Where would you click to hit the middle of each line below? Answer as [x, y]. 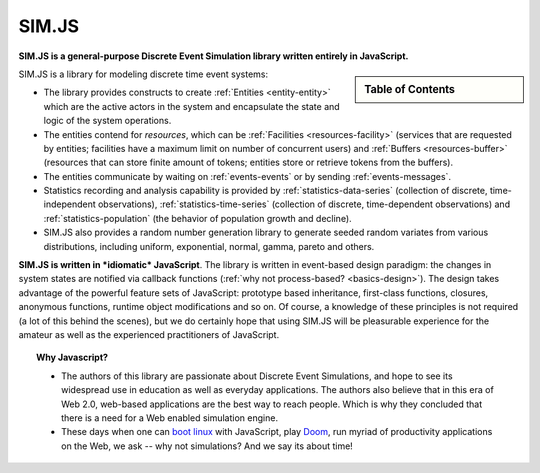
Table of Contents [409, 89]
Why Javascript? [72, 357]
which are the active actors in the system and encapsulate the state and [191, 106]
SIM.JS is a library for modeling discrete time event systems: [143, 74]
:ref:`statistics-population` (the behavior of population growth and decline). [197, 218]
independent [69, 204]
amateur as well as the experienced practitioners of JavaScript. [149, 334]
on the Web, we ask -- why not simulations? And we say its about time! [207, 446]
